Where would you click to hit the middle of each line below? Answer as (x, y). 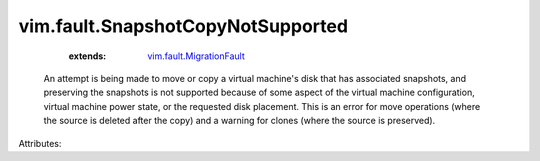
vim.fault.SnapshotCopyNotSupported (183, 26)
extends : (87, 56)
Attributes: (40, 143)
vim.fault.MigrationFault (196, 56)
